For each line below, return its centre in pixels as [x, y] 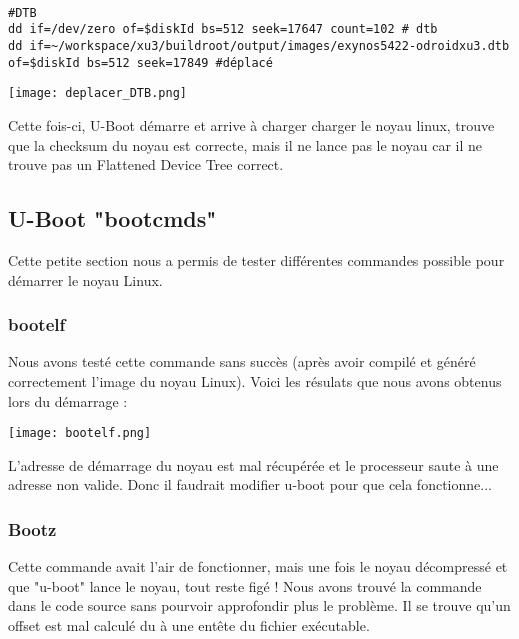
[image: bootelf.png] [80, 433]
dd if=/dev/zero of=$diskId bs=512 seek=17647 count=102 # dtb [223, 29]
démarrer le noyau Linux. [85, 279]
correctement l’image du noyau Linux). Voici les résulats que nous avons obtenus [255, 380]
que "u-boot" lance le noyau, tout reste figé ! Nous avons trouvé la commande [245, 585]
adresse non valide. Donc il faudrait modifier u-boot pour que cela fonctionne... [250, 484]
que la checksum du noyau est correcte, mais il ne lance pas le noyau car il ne [245, 144]
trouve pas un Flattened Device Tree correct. [146, 164]
